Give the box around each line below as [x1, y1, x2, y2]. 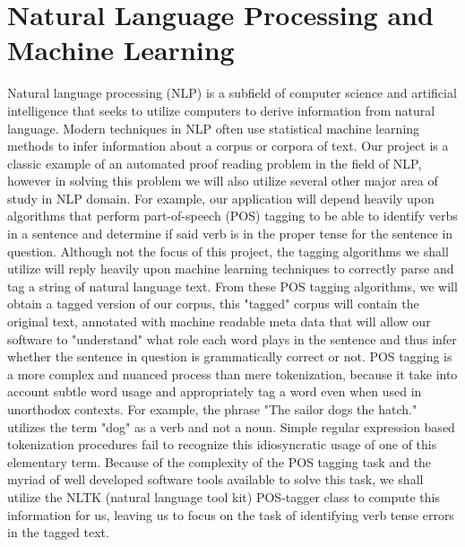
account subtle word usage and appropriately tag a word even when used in [7, 382, 422, 401]
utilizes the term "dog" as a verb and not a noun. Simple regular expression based [7, 417, 455, 436]
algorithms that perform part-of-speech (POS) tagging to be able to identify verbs [7, 206, 458, 225]
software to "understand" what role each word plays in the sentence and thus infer [7, 329, 457, 348]
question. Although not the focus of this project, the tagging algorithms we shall [7, 241, 449, 260]
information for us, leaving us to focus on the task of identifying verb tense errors [7, 505, 454, 524]
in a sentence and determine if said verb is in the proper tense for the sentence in [7, 224, 453, 243]
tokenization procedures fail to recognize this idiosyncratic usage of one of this [7, 435, 437, 454]
